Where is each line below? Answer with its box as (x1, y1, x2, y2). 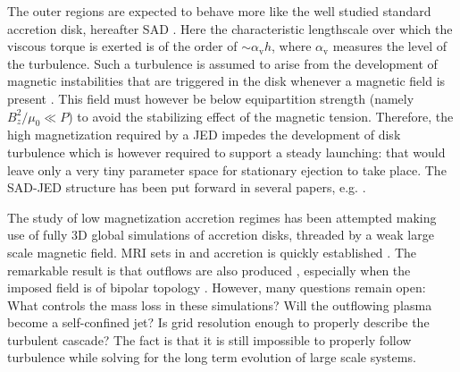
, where (272, 37, 312, 55)
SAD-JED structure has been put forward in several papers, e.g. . (7, 178, 366, 197)
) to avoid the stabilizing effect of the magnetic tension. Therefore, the (68, 106, 454, 125)
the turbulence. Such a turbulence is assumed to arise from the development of (7, 54, 438, 72)
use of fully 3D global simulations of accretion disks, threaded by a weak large (7, 225, 434, 244)
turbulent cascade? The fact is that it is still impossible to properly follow (7, 330, 412, 349)
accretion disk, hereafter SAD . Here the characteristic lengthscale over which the (7, 19, 453, 38)
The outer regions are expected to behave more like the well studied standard (7, 2, 431, 20)
